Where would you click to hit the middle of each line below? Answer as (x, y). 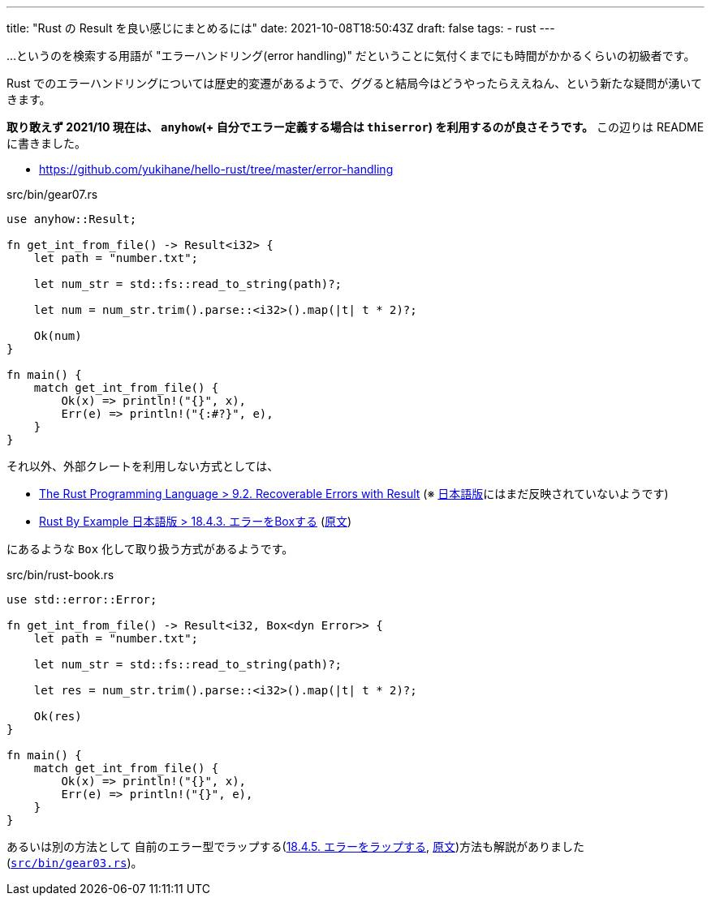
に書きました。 (46, 143)
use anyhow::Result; (72, 219)
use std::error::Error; (82, 599)
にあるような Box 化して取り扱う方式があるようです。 (150, 549)
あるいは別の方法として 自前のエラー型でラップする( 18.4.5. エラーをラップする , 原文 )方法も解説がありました (296, 846)
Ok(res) (58, 716)
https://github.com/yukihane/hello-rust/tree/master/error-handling (216, 169)
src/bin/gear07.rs (52, 194)
